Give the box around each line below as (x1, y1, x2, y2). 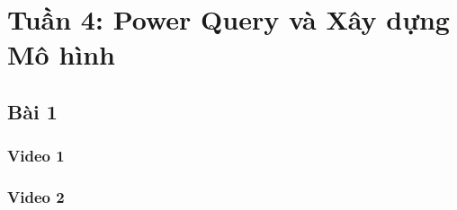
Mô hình (7, 36, 116, 73)
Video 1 (7, 144, 65, 167)
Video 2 (7, 186, 65, 208)
